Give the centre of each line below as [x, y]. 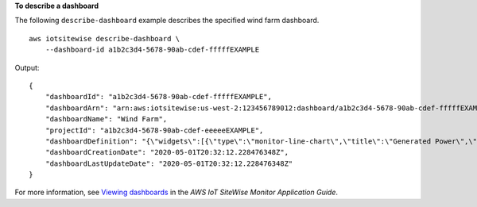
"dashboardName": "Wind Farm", [106, 119]
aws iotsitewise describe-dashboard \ [105, 38]
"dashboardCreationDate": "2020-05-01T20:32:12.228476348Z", [167, 152]
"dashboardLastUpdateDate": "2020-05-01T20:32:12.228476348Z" [169, 163]
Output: [27, 67]
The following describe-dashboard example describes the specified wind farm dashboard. [167, 21]
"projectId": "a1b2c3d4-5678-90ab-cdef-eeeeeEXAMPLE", [154, 130]
